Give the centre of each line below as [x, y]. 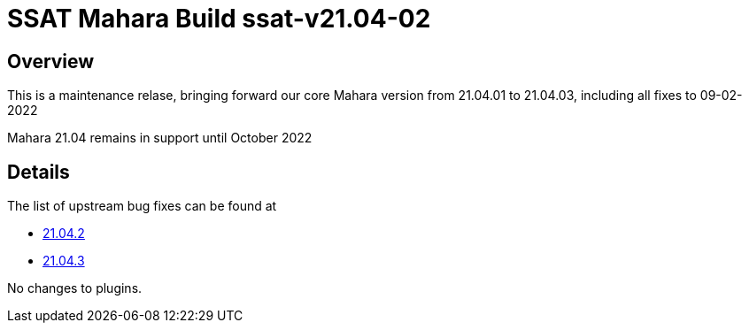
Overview [51, 61]
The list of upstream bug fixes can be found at [142, 206]
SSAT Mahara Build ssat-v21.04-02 [219, 19]
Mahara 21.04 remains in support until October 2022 [160, 138]
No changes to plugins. [75, 288]
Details [39, 172]
